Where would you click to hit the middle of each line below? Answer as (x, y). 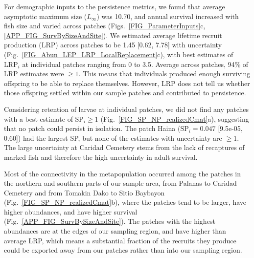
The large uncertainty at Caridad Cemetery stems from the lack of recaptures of (124, 147)
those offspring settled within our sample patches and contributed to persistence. (125, 93)
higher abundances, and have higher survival (71, 211)
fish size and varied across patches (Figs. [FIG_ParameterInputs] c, (105, 26)
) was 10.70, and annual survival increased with (168, 16)
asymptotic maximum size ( (46, 16)
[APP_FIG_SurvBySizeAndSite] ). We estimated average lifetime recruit (113, 35)
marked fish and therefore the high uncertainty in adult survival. (101, 157)
